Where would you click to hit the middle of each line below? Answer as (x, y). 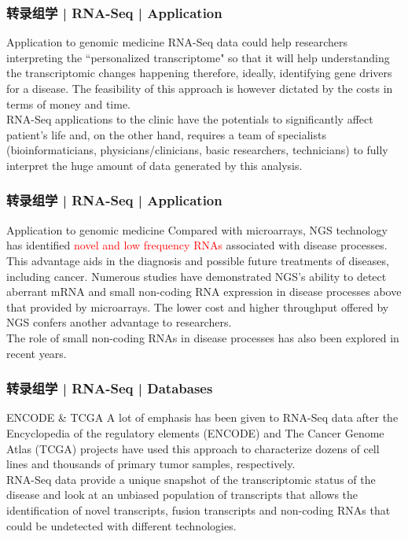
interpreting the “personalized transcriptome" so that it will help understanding (198, 57)
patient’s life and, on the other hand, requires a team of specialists (166, 134)
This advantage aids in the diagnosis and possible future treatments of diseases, (198, 260)
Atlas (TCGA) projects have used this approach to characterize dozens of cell (193, 448)
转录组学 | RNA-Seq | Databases (110, 388)
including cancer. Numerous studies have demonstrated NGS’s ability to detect (197, 276)
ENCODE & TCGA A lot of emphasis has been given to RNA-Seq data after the (202, 417)
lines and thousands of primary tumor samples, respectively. (151, 464)
